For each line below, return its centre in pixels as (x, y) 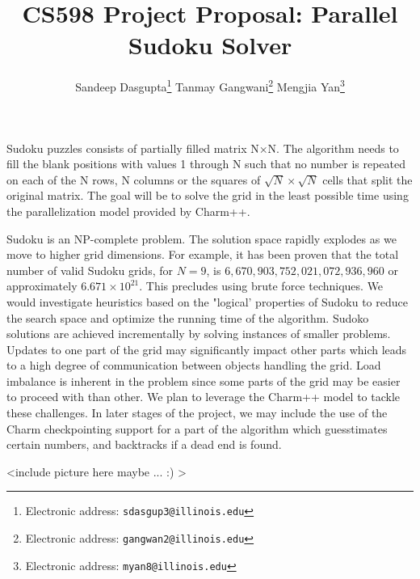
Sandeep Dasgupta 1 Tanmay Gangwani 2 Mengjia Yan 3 (210, 85)
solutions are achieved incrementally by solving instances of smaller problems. (199, 334)
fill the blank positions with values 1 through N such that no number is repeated (206, 164)
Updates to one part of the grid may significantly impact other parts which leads (207, 349)
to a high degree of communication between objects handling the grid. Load (194, 365)
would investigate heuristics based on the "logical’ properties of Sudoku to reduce (207, 301)
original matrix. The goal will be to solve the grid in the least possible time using (208, 195)
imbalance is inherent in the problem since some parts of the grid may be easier (204, 380)
